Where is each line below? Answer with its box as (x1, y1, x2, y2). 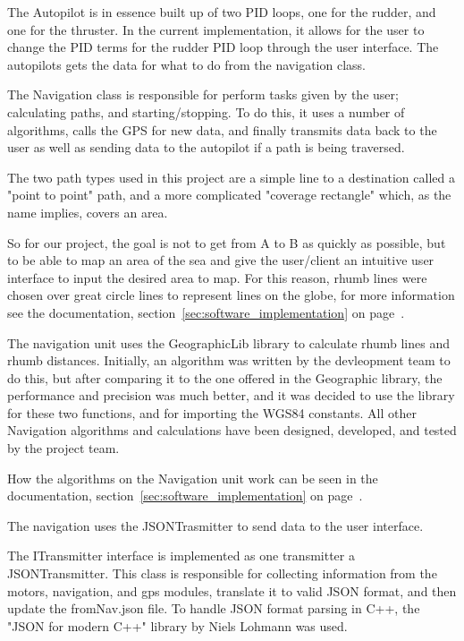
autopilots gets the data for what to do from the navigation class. (7, 55, 366, 73)
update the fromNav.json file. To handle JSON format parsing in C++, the (7, 599, 420, 618)
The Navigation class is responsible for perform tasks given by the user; (7, 85, 399, 104)
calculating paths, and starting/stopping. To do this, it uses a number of (7, 102, 405, 121)
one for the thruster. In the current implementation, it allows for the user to (7, 20, 425, 38)
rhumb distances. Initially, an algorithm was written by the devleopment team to (7, 351, 451, 370)
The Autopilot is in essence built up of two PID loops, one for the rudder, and (7, 3, 436, 21)
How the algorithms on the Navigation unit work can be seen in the (7, 468, 378, 487)
